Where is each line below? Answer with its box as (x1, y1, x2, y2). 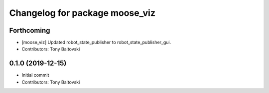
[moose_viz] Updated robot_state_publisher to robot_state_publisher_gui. (21, 40, 171, 46)
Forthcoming (9, 26, 50, 35)
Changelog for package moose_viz (9, 7, 155, 18)
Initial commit (21, 72, 49, 78)
